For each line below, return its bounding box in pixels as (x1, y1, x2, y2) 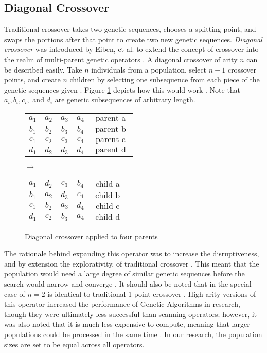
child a (95, 180, 120, 188)
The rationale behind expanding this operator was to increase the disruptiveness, (4, 248, 259, 259)
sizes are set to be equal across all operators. (4, 339, 145, 349)
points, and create (4, 74, 61, 85)
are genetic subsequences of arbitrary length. (55, 94, 195, 105)
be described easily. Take (4, 64, 82, 75)
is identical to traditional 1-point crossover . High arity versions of (47, 288, 256, 299)
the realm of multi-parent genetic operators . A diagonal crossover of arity (4, 54, 238, 64)
